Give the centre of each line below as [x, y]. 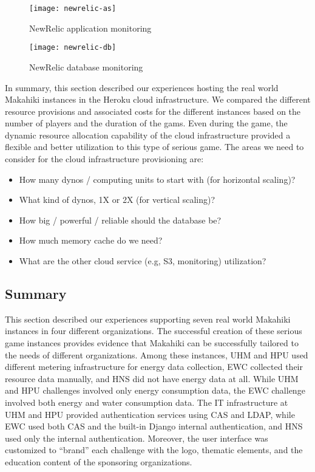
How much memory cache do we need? [91, 240]
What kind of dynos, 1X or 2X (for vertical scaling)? [117, 200]
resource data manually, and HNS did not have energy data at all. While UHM [152, 378]
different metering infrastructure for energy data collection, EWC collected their [154, 367]
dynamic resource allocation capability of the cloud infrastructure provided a [148, 135]
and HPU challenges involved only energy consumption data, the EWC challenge [155, 390]
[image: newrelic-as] [73, 9]
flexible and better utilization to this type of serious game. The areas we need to [154, 147]
